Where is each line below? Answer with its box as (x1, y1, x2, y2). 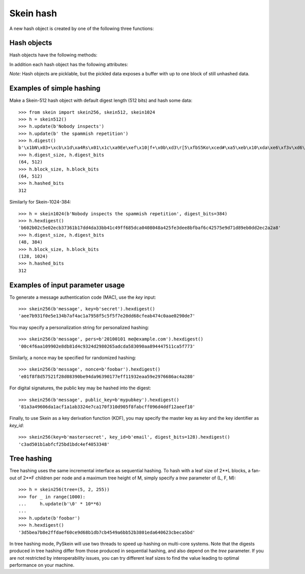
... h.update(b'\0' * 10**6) (18, 501, 102, 506)
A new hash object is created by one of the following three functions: (9, 25, 155, 32)
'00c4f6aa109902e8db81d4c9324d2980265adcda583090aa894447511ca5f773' (18, 343, 196, 349)
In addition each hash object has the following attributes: (9, 61, 128, 67)
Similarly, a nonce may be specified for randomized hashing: (9, 354, 137, 361)
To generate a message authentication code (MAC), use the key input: (9, 294, 156, 300)
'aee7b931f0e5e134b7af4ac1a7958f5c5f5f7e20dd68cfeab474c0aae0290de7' (18, 313, 196, 319)
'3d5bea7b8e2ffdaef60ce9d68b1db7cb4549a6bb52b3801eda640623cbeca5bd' (18, 529, 196, 535)
